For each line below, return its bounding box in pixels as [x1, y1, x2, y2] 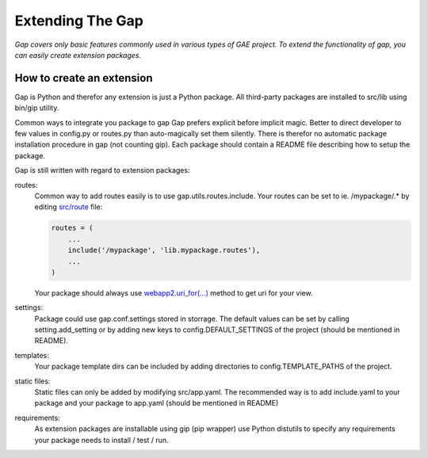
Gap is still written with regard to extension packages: [14, 166, 190, 175]
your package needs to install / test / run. [34, 435, 170, 445]
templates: [14, 350, 49, 360]
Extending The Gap [14, 12, 144, 29]
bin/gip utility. [14, 103, 59, 113]
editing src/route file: [34, 202, 103, 212]
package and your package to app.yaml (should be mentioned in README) [34, 399, 279, 408]
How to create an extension [14, 71, 153, 85]
